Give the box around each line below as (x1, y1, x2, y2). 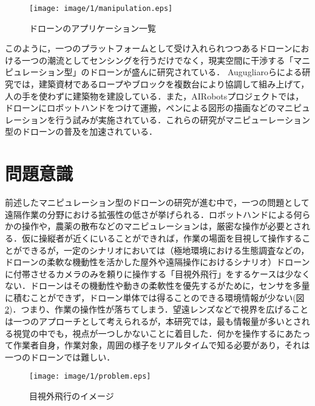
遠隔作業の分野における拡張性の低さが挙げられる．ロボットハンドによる (5, 208, 294, 220)
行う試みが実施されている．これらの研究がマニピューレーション (55, 113, 311, 126)
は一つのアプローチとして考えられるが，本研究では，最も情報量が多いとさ (5, 315, 302, 328)
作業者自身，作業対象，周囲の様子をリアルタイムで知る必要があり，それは (13, 339, 310, 351)
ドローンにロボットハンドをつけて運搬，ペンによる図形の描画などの (5, 101, 276, 114)
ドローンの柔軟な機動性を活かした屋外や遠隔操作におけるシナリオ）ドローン (5, 255, 310, 268)
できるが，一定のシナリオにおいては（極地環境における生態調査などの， (21, 243, 310, 256)
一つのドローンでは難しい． (5, 350, 115, 363)
